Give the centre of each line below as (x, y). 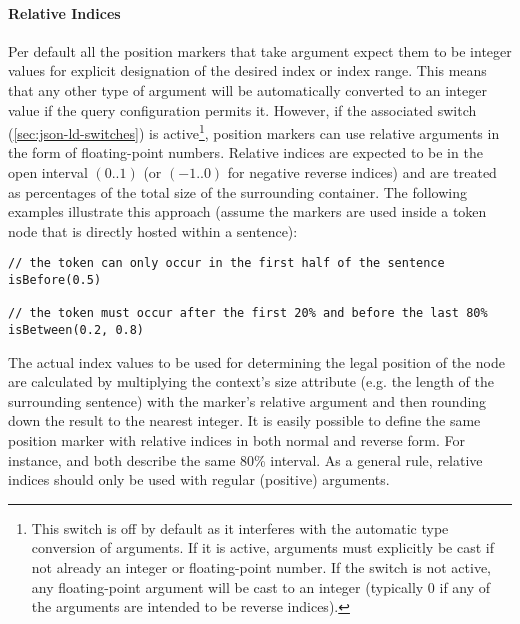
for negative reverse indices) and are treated (362, 172)
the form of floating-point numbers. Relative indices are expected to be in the (245, 152)
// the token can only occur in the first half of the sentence (226, 263)
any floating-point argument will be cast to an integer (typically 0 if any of (261, 586)
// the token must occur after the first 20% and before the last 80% (248, 313)
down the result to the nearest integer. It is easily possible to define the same (244, 420)
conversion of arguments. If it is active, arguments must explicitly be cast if (262, 547)
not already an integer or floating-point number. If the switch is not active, (261, 567)
